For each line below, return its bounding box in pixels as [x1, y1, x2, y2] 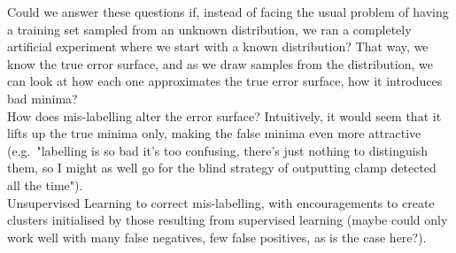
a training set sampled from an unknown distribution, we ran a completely [7, 19, 412, 38]
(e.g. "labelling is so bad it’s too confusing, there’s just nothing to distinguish [7, 141, 428, 159]
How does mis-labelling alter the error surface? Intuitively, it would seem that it [7, 106, 442, 125]
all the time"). [7, 175, 83, 194]
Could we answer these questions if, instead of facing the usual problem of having [7, 3, 449, 20]
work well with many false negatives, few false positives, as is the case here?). [7, 227, 427, 246]
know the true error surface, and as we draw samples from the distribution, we [7, 54, 433, 73]
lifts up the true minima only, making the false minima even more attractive [7, 124, 421, 142]
